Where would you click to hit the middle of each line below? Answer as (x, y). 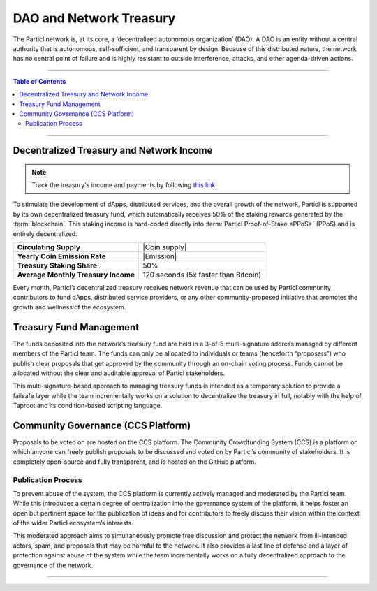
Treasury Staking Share (57, 265)
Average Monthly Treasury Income (76, 275)
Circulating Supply (49, 247)
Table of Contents (39, 81)
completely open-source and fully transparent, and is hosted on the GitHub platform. (135, 462)
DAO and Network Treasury (94, 18)
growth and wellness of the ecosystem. (69, 307)
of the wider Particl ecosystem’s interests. (73, 523)
